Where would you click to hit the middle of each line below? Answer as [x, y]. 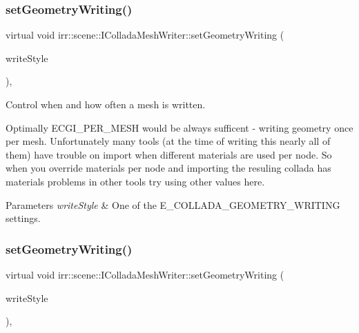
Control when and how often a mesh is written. [106, 104]
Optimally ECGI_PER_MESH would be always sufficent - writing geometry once [179, 127]
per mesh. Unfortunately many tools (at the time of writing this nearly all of [168, 141]
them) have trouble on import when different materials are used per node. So [169, 154]
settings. [23, 218]
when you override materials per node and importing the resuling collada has [168, 168]
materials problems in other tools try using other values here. [135, 181]
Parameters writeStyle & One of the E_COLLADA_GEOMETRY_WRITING [173, 204]
